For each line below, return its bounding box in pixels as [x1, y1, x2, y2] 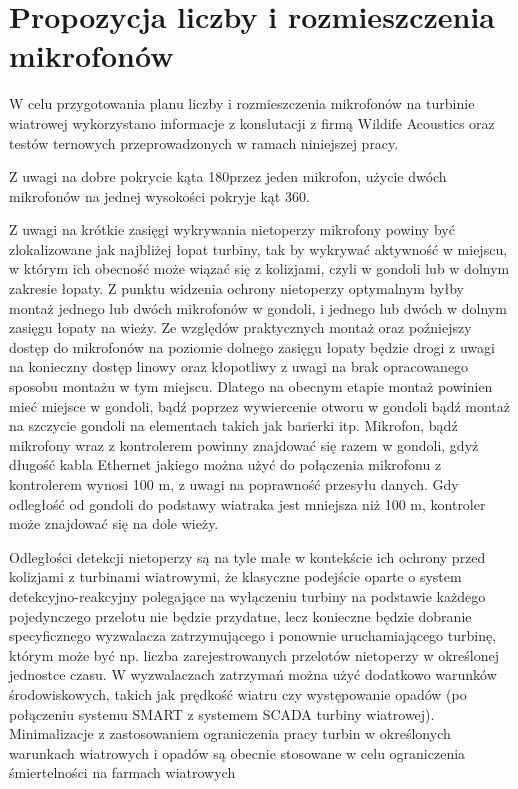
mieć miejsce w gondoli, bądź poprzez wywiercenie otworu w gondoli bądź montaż [9, 395, 511, 416]
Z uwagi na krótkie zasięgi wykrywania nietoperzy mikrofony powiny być [9, 219, 455, 240]
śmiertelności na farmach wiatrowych [9, 762, 236, 783]
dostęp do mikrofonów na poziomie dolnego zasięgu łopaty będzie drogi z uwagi [9, 336, 495, 357]
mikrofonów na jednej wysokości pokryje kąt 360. [9, 185, 310, 206]
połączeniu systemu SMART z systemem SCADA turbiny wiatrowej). [9, 703, 435, 724]
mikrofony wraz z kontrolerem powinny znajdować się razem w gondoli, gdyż [9, 434, 479, 455]
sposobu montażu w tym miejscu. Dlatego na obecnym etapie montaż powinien [9, 376, 493, 397]
